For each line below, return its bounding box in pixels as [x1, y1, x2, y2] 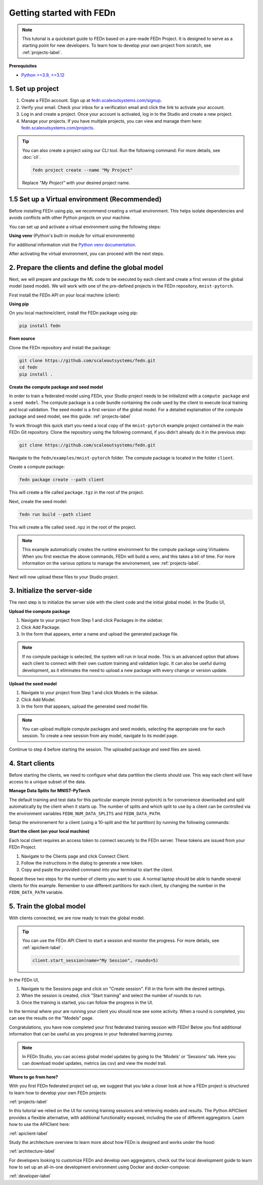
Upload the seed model [9, 680, 57, 686]
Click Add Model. [21, 697, 56, 702]
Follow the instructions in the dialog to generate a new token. [21, 860, 144, 866]
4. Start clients [9, 759, 55, 767]
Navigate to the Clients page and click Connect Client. [21, 853, 130, 859]
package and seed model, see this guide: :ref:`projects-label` [9, 413, 131, 420]
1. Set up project [9, 85, 59, 93]
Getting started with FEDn [9, 7, 116, 18]
